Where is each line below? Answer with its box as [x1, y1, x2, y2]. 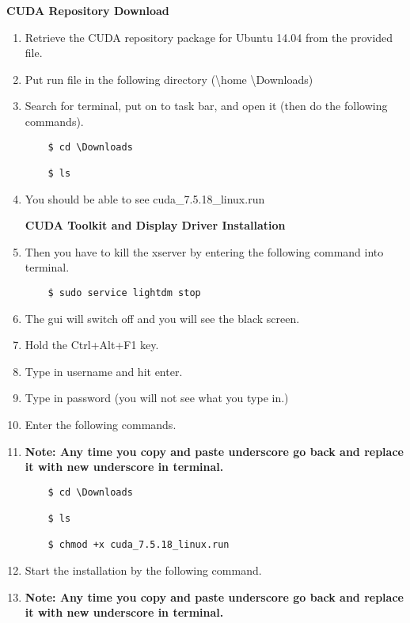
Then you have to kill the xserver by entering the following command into [25, 243, 384, 260]
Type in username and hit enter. [25, 363, 183, 379]
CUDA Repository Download [6, 2, 169, 18]
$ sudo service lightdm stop [47, 287, 201, 298]
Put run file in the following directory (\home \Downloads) [25, 70, 313, 87]
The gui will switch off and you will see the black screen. [25, 310, 300, 326]
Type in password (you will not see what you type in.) [25, 389, 289, 406]
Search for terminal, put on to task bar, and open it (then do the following [25, 97, 388, 114]
